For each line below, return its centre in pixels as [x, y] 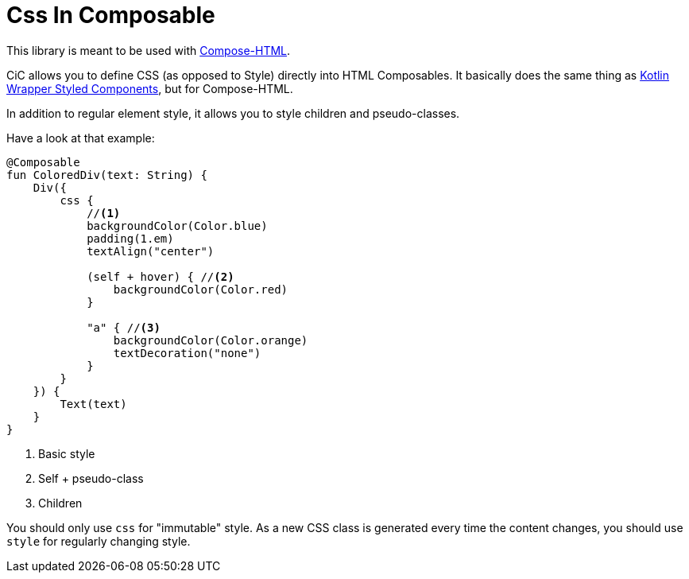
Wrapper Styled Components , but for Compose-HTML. [150, 88]
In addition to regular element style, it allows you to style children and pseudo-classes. [233, 113]
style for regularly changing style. [99, 541]
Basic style [67, 453]
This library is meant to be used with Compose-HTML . [149, 50]
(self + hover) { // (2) [161, 276]
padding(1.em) [130, 238]
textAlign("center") [151, 251]
